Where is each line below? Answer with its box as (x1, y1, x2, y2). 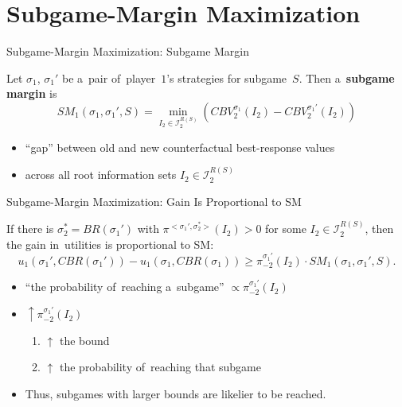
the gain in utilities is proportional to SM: (6, 235, 214, 252)
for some (265, 220, 306, 237)
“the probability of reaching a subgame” (25, 278, 224, 295)
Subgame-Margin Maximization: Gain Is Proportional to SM (6, 192, 302, 209)
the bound (59, 331, 110, 348)
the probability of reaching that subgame (59, 359, 261, 375)
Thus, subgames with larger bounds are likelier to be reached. (25, 385, 326, 401)
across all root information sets (25, 166, 177, 183)
